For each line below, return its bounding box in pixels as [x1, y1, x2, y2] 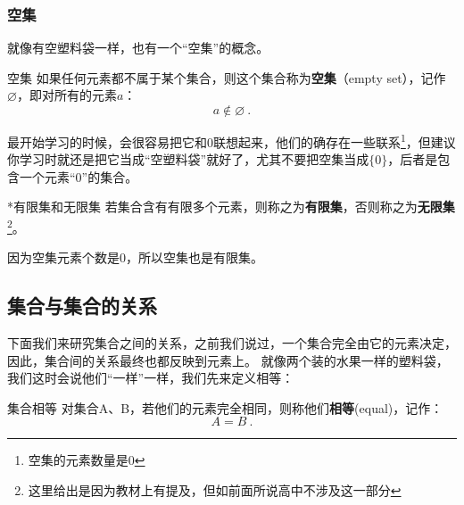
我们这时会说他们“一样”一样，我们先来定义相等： [7, 368, 294, 387]
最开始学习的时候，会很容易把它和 [7, 132, 207, 151]
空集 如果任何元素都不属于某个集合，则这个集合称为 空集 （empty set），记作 [7, 68, 446, 87]
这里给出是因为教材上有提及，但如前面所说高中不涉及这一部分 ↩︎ [28, 481, 402, 500]
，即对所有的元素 [16, 86, 117, 104]
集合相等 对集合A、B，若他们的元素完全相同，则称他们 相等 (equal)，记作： [7, 398, 443, 417]
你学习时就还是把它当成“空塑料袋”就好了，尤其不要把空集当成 [7, 150, 369, 169]
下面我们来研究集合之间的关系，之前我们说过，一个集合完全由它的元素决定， [7, 334, 457, 352]
